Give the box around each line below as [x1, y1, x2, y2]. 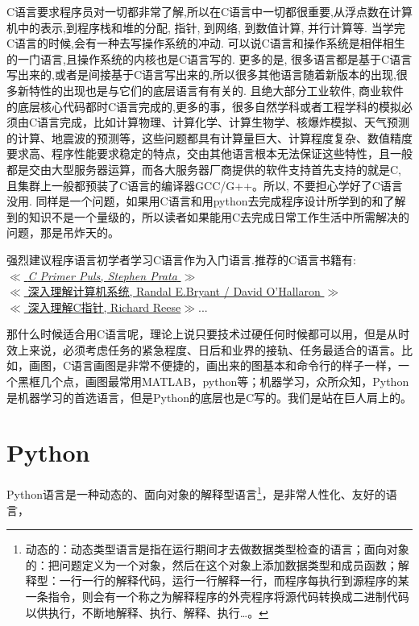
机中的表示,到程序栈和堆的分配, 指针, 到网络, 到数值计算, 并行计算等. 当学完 [6, 19, 405, 35]
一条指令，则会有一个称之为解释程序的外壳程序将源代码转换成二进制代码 [25, 588, 409, 604]
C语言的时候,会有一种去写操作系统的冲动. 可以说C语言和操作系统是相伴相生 [6, 35, 405, 52]
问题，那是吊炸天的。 [6, 224, 119, 241]
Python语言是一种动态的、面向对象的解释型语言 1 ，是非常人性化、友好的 [6, 483, 386, 503]
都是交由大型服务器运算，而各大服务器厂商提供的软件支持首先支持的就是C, [6, 160, 401, 177]
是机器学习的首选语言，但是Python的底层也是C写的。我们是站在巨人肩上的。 [6, 388, 413, 405]
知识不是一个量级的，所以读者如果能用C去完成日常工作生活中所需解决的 [28, 208, 410, 225]
